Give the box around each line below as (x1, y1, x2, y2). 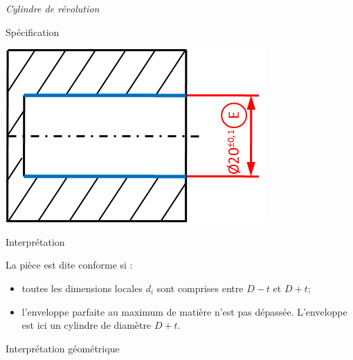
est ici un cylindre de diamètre (21, 318, 152, 332)
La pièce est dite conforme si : (6, 258, 133, 272)
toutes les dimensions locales (21, 280, 143, 295)
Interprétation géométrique (6, 341, 120, 355)
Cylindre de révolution (6, 1, 100, 15)
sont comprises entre (156, 280, 244, 295)
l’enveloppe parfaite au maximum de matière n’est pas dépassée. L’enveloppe (21, 304, 347, 318)
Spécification (6, 24, 60, 39)
